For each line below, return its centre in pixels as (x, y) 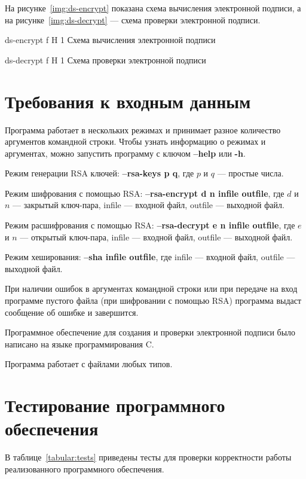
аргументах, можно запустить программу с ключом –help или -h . (125, 153)
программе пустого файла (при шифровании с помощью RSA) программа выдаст (153, 300)
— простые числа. (250, 173)
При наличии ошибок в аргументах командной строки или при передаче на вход (151, 289)
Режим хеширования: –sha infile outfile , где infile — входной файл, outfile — (150, 257)
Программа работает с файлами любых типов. (89, 364)
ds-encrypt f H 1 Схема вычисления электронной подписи (110, 40)
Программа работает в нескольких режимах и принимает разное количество (143, 129)
